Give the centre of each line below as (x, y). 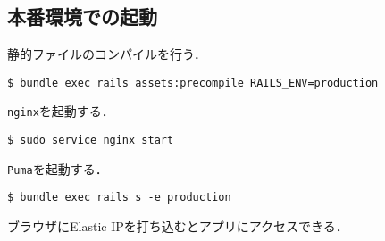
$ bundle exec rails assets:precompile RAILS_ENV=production (193, 83)
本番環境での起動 (82, 17)
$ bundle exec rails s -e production (119, 198)
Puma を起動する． (58, 168)
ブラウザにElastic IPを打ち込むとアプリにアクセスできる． (178, 226)
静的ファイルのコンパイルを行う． (107, 54)
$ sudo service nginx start (91, 141)
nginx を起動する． (61, 111)
